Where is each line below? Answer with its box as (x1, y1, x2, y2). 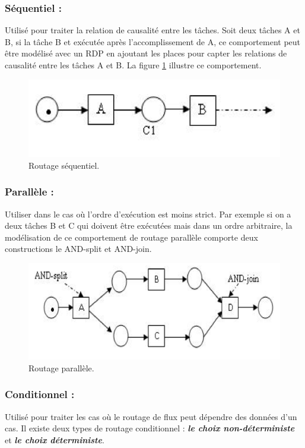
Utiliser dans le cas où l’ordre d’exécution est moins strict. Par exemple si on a (5, 207, 291, 220)
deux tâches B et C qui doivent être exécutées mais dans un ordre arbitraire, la (5, 219, 293, 232)
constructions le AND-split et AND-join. (5, 242, 152, 255)
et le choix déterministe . (5, 433, 104, 446)
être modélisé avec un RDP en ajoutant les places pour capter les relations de (5, 47, 287, 59)
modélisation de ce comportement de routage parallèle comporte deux (5, 231, 258, 243)
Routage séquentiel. (28, 159, 100, 171)
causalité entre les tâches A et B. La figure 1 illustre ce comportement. (5, 59, 262, 71)
